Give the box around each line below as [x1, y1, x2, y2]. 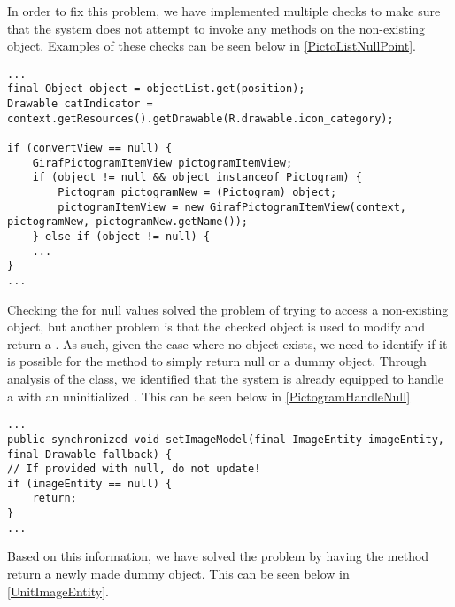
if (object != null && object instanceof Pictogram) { [32, 171, 362, 184]
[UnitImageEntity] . [7, 581, 109, 600]
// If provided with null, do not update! [7, 463, 261, 476]
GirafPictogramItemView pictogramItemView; [32, 156, 293, 169]
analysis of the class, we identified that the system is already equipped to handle [7, 370, 443, 387]
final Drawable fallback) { [7, 447, 173, 461]
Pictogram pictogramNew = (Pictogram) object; [58, 186, 337, 199]
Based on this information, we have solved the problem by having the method [7, 547, 429, 565]
